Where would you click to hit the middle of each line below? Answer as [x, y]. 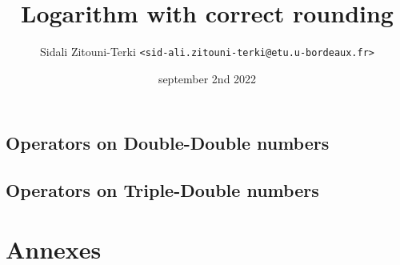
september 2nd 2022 [207, 78]
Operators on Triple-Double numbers [162, 190]
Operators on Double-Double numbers [168, 143]
